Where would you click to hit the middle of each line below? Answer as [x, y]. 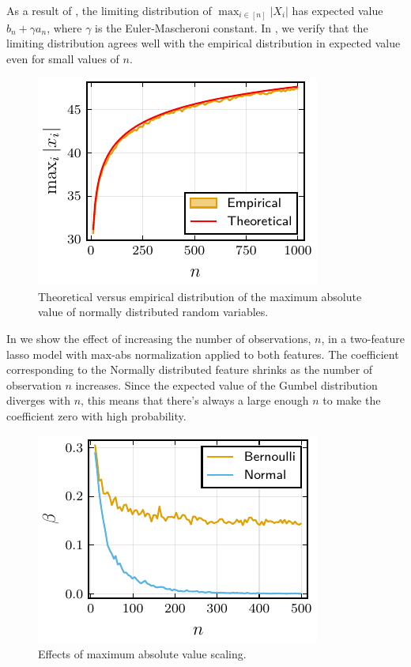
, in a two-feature [363, 339]
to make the [352, 400]
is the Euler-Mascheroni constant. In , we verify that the [232, 27]
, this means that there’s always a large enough [195, 400]
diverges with [39, 400]
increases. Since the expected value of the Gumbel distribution [226, 384]
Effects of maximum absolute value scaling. [142, 654]
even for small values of [63, 58]
